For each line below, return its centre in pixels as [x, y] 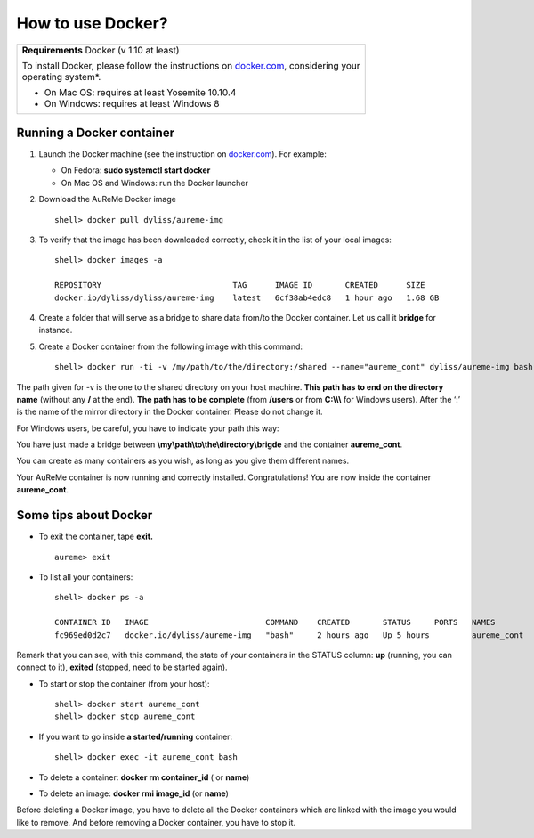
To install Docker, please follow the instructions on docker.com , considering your [191, 65]
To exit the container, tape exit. [96, 537]
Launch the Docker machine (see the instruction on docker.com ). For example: [182, 154]
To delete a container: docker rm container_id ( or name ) [144, 777]
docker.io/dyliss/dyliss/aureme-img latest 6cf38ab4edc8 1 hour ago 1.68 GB [247, 297]
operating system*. [61, 77]
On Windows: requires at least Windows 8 [132, 103]
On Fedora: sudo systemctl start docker [136, 170]
